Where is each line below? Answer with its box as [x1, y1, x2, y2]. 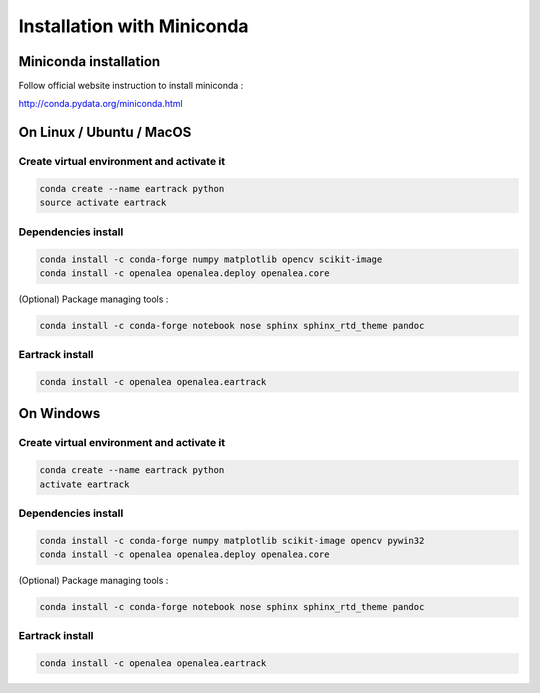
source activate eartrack [39, 197, 167, 209]
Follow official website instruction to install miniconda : [18, 80, 244, 92]
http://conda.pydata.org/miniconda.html [18, 98, 184, 110]
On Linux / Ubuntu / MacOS [18, 124, 192, 141]
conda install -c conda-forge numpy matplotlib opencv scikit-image [39, 253, 383, 265]
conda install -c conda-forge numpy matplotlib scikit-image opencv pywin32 [39, 535, 425, 546]
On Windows [18, 405, 101, 422]
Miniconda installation [18, 53, 161, 70]
